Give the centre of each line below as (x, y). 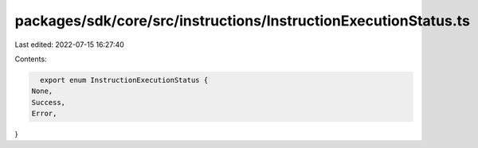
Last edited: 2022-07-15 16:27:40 (70, 45)
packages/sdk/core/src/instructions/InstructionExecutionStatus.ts (242, 21)
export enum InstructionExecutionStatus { (124, 80)
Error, (44, 114)
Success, (49, 102)
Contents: (31, 59)
